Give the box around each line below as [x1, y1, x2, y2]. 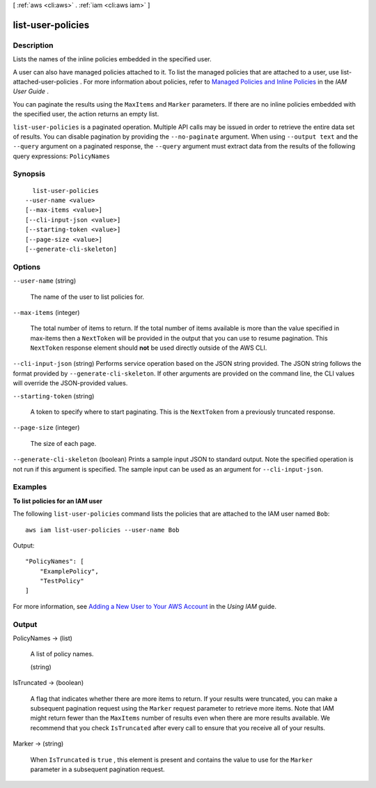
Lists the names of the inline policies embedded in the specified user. [13, 55, 212, 63]
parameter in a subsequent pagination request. [30, 765, 165, 773]
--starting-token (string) [13, 392, 95, 400]
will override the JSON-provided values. [13, 379, 128, 387]
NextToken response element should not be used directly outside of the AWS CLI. [30, 343, 267, 352]
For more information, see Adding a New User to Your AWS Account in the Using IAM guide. [13, 602, 277, 610]
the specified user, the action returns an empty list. [13, 110, 159, 118]
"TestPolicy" [39, 577, 84, 585]
